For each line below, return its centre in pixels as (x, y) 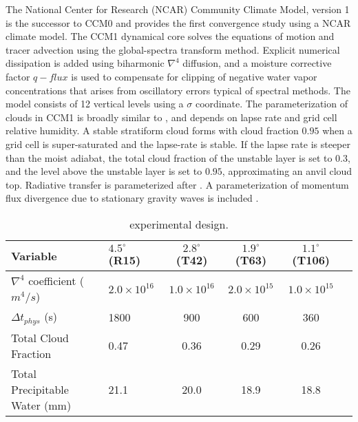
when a (337, 130)
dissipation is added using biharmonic (85, 63)
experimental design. (179, 224)
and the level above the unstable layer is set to (104, 171)
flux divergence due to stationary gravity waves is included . (132, 198)
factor (18, 76)
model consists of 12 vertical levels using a (95, 104)
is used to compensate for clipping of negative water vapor (194, 76)
